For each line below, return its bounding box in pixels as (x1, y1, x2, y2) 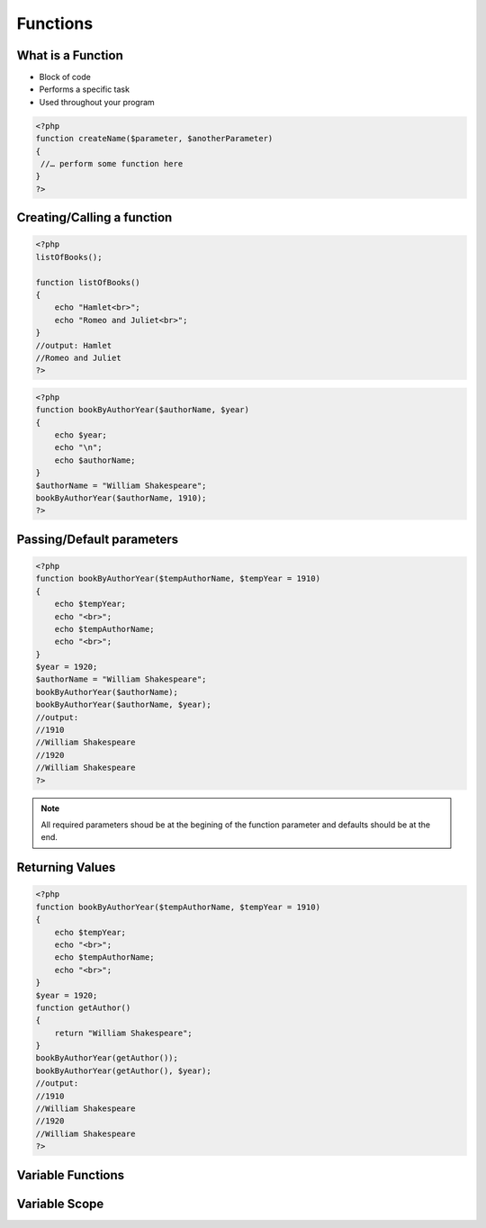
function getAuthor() (35, 1002, 131, 1013)
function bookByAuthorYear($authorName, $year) (35, 405, 249, 415)
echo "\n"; (54, 442, 103, 453)
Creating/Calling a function (16, 210, 173, 225)
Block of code (39, 72, 92, 83)
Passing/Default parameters (16, 531, 179, 546)
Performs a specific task (39, 84, 130, 95)
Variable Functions (16, 1167, 125, 1183)
